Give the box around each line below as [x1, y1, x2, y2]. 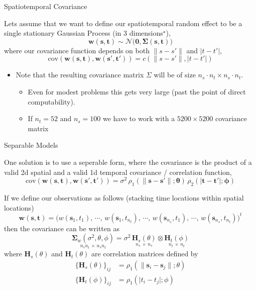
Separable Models [4, 140, 58, 150]
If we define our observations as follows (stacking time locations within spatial [4, 192, 244, 203]
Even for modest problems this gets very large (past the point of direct [28, 86, 246, 96]
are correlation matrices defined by [91, 248, 198, 259]
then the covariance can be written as [4, 223, 119, 233]
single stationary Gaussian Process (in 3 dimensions [4, 28, 163, 38]
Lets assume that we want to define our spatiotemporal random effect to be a [4, 18, 242, 28]
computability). [28, 96, 75, 107]
